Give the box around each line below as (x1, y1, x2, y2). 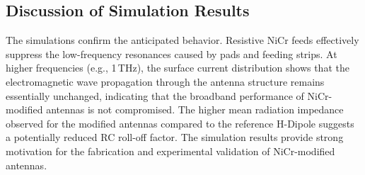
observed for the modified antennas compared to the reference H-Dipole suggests (6, 115, 354, 130)
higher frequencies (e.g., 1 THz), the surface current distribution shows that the (6, 60, 349, 75)
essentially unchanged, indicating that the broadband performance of (6, 88, 304, 103)
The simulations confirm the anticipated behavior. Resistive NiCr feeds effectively (6, 33, 359, 47)
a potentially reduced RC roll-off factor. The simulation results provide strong (6, 130, 344, 145)
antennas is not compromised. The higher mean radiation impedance (46, 102, 344, 117)
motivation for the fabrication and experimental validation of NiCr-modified (6, 143, 335, 158)
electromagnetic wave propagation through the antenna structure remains (6, 74, 325, 89)
